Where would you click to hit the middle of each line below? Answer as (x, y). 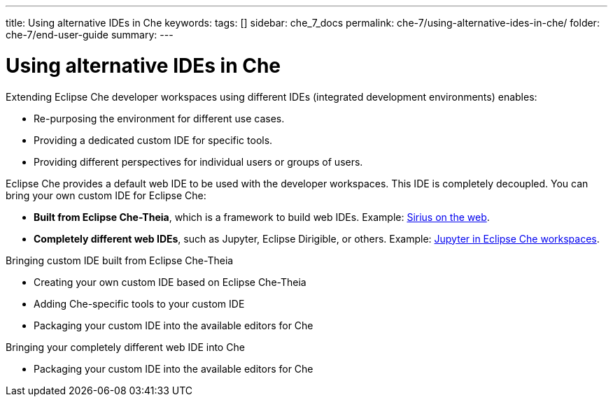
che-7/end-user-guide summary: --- (90, 35)
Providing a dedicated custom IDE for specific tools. (153, 140)
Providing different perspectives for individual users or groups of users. (198, 161)
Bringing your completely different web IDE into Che (125, 347)
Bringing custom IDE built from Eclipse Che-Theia (120, 260)
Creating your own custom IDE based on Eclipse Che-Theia (170, 282)
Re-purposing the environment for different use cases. (159, 118)
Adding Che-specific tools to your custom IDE (139, 303)
